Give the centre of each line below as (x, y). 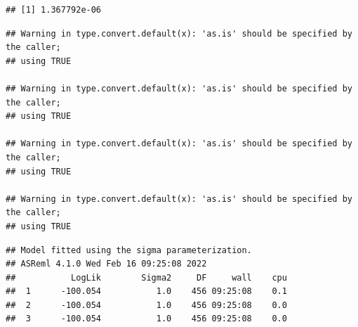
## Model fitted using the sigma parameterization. (129, 250)
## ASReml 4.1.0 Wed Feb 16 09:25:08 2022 (106, 264)
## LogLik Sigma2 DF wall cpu (146, 277)
